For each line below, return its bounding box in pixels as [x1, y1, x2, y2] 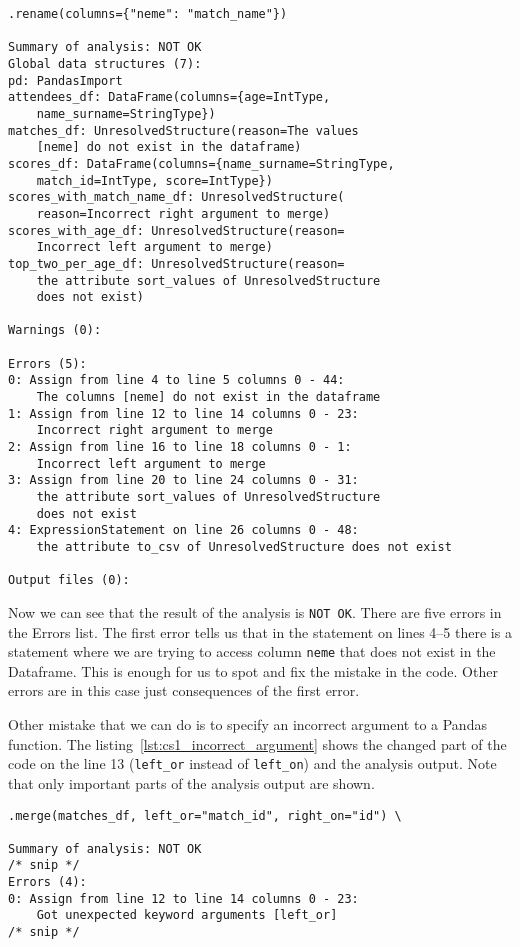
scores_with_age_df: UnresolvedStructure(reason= [8, 223, 345, 238]
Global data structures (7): [8, 56, 202, 71]
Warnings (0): [8, 323, 102, 338]
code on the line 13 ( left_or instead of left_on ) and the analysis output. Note [8, 753, 497, 774]
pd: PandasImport [8, 73, 123, 88]
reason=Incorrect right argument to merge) [36, 206, 331, 221]
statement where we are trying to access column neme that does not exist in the [8, 641, 496, 662]
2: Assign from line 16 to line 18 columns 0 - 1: [8, 440, 352, 455]
